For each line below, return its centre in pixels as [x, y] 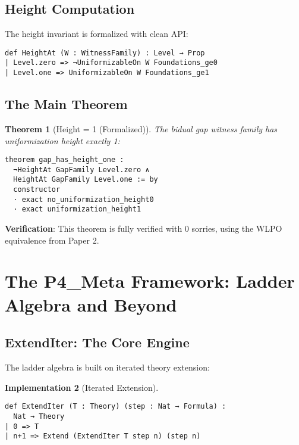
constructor [37, 190]
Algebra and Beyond [91, 304]
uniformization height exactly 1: [62, 140]
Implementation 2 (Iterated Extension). [82, 387]
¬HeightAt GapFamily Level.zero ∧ [81, 169]
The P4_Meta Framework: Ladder [150, 281]
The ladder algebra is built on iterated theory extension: [107, 367]
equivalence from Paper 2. [52, 240]
